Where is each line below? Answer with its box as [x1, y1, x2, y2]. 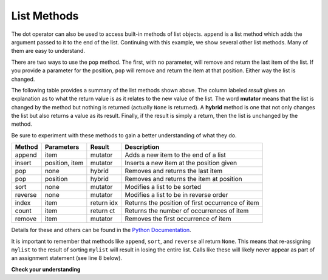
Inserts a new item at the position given [125, 159, 237, 167]
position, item [44, 159, 84, 167]
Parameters [44, 143, 80, 151]
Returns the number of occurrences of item [125, 207, 249, 215]
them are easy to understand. [11, 47, 85, 55]
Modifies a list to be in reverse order [125, 191, 228, 199]
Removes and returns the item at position [125, 175, 242, 183]
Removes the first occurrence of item [125, 214, 231, 223]
